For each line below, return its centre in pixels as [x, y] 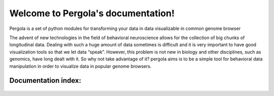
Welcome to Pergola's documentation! [92, 13]
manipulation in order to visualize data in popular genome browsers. [80, 66]
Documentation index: [45, 81]
